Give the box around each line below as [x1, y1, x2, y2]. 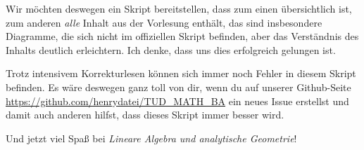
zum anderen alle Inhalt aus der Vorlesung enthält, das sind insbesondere [6, 15, 322, 29]
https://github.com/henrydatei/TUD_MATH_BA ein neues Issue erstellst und [6, 93, 349, 108]
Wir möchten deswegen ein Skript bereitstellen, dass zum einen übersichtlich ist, [6, 1, 352, 15]
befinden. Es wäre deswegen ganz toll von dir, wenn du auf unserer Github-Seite [6, 79, 351, 94]
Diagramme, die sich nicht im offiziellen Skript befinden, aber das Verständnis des [6, 29, 359, 43]
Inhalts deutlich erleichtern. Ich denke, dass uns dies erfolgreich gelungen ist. [6, 42, 336, 57]
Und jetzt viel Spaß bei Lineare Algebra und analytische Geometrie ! [6, 130, 297, 145]
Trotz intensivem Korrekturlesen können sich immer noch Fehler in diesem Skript [6, 66, 356, 81]
